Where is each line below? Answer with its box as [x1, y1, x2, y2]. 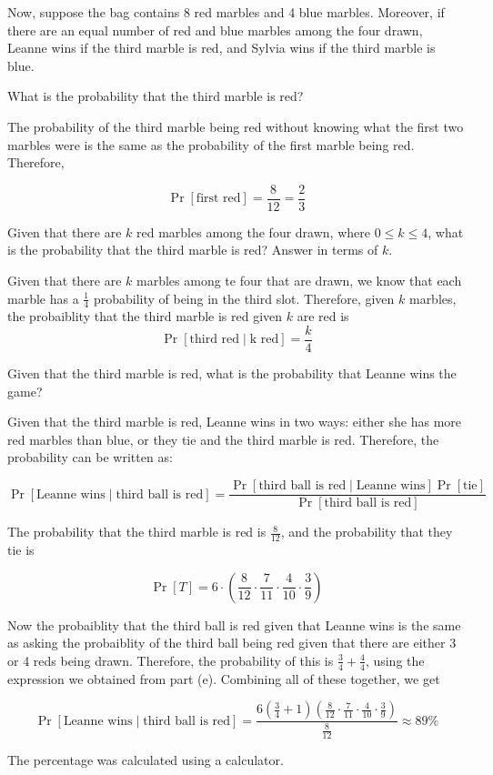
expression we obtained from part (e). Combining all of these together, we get [7, 669, 440, 688]
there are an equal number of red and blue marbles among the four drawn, [7, 20, 423, 39]
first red [196, 192, 241, 206]
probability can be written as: [7, 448, 173, 467]
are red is [297, 307, 349, 326]
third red [189, 333, 240, 347]
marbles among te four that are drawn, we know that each [136, 271, 462, 289]
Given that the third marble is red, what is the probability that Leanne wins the [7, 364, 457, 383]
